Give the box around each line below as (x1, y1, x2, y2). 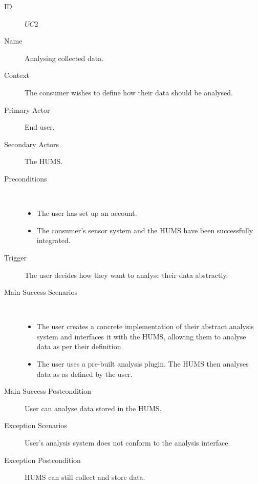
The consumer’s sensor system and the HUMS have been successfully (36, 225, 253, 235)
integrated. (36, 235, 71, 246)
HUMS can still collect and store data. (25, 472, 145, 482)
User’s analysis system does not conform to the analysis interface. (25, 437, 230, 448)
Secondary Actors (4, 138, 59, 149)
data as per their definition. (36, 341, 123, 352)
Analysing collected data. (25, 52, 104, 63)
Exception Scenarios (4, 420, 67, 431)
